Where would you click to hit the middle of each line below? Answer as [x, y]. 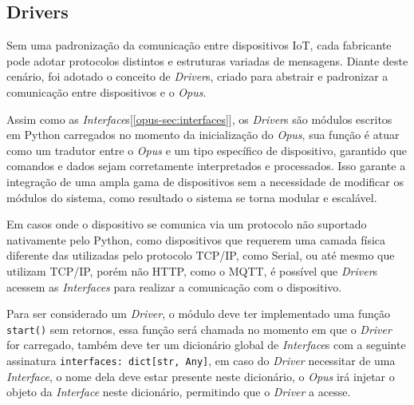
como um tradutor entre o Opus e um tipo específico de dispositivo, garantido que [207, 150]
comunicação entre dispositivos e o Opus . [106, 91]
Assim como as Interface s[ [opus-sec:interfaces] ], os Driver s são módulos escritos [199, 119]
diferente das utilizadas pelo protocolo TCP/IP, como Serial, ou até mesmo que [201, 255]
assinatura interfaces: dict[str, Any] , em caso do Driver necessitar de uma [201, 360]
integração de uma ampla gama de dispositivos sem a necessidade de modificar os [205, 181]
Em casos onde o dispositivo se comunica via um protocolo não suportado [187, 224]
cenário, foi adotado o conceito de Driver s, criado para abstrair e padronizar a [197, 76]
